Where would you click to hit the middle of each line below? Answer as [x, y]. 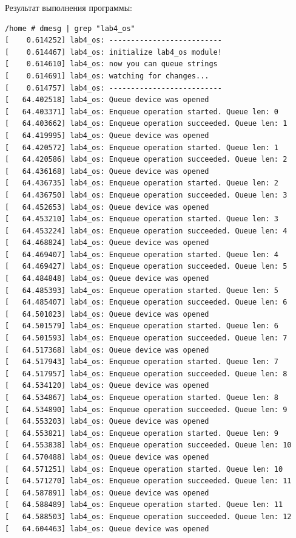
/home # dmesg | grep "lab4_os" [70, 28]
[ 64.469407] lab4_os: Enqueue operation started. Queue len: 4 [142, 254]
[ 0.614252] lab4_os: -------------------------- [113, 40]
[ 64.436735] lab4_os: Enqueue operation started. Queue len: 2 [142, 183]
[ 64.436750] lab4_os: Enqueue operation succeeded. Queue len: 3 [146, 195]
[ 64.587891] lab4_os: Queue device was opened [107, 493]
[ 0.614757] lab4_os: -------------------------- [113, 88]
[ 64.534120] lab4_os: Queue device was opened [107, 386]
